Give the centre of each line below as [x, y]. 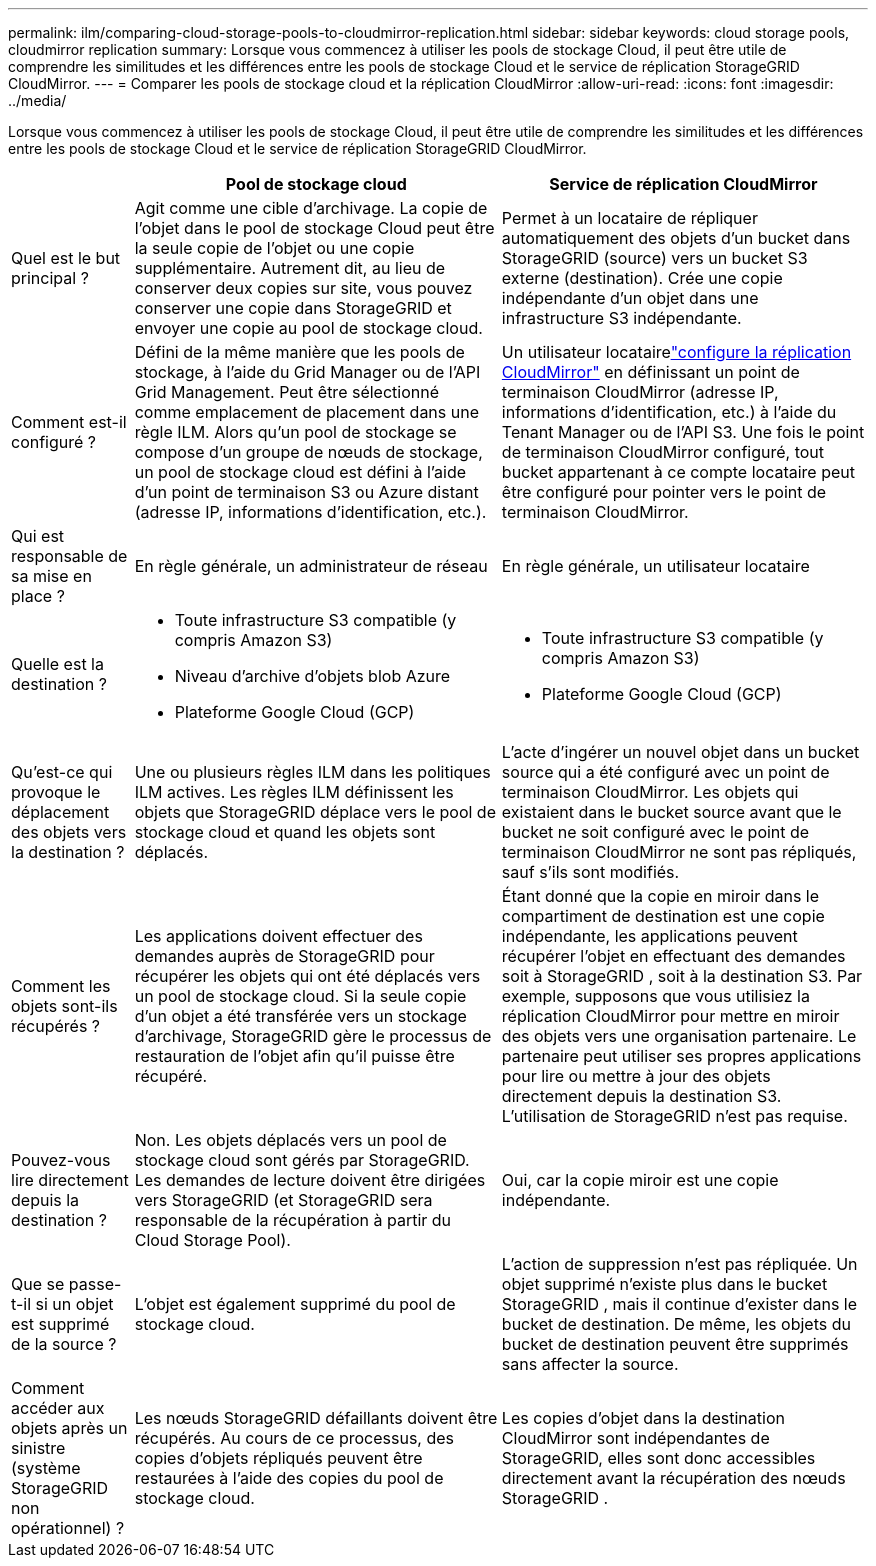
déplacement [60, 812]
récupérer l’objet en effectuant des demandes [673, 956]
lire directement [70, 1180]
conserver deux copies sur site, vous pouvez [303, 288]
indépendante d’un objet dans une [630, 298]
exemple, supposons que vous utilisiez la [655, 996]
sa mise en [51, 576]
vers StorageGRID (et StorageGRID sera [283, 1200]
